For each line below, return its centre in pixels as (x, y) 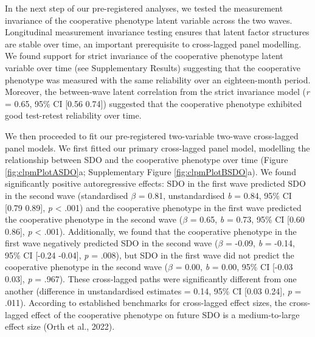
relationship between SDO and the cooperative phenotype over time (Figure (147, 160)
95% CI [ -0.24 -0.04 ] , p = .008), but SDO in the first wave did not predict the (150, 255)
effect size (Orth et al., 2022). (60, 326)
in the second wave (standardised (67, 195)
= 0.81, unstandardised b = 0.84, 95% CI (215, 195)
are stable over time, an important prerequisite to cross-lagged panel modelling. (153, 43)
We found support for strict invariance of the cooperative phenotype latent (144, 56)
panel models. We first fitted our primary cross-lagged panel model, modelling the (157, 148)
